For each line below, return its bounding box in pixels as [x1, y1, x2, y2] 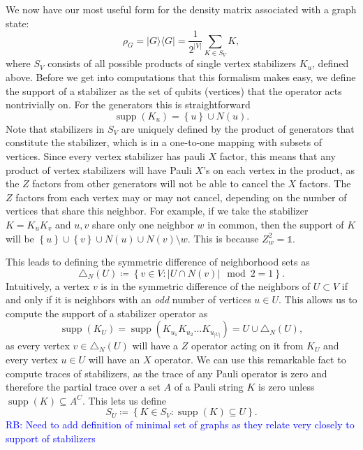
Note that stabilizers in [6, 121, 105, 136]
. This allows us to [279, 292, 357, 307]
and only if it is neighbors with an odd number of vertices [6, 292, 251, 307]
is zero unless [258, 379, 315, 394]
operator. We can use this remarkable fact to [154, 352, 346, 367]
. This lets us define [82, 393, 166, 407]
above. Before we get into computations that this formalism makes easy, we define [6, 69, 356, 84]
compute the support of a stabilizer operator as [6, 305, 208, 320]
